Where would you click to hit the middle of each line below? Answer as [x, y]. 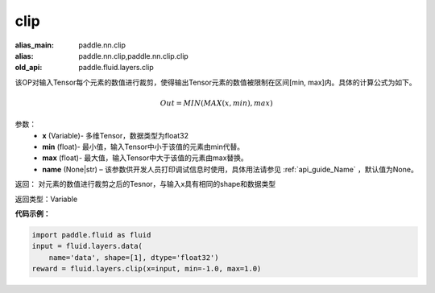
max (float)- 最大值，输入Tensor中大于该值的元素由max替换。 [145, 158]
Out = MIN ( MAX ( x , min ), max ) [216, 103]
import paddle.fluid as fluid [91, 235]
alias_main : [34, 45]
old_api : [29, 68]
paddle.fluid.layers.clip [116, 68]
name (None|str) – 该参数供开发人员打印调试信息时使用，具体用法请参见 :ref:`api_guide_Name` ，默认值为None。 [230, 169]
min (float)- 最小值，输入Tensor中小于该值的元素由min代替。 [143, 147]
